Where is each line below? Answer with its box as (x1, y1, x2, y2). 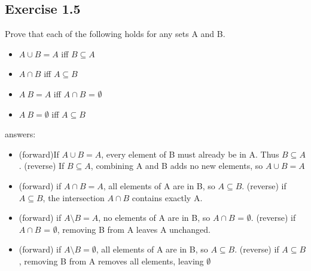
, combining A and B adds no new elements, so (90, 159, 263, 172)
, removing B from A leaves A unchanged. (57, 223, 211, 235)
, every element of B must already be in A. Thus (101, 147, 279, 160)
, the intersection (42, 191, 105, 204)
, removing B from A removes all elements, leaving (19, 254, 204, 267)
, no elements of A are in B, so (98, 211, 211, 224)
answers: (5, 128, 36, 140)
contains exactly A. (132, 191, 203, 204)
